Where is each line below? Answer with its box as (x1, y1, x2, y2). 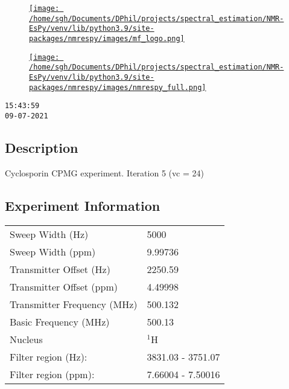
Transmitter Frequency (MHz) (10, 297, 138, 311)
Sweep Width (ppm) (10, 244, 96, 259)
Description (5, 138, 78, 156)
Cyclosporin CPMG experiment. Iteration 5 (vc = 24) (5, 166, 204, 179)
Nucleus (10, 332, 43, 346)
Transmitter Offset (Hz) (10, 262, 110, 276)
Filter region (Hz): (10, 349, 87, 364)
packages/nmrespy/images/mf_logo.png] (29, 34, 185, 43)
